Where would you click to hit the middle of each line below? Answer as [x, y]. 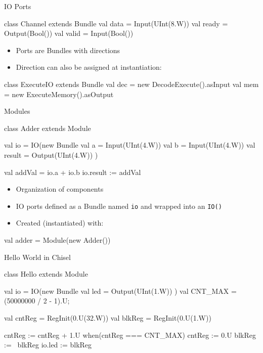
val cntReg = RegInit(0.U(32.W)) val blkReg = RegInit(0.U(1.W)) [108, 317]
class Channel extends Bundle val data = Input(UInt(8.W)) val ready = [116, 23]
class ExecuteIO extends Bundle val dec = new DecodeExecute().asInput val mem [131, 84]
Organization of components [60, 189]
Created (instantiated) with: [60, 223]
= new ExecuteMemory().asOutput [59, 94]
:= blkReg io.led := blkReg [48, 345]
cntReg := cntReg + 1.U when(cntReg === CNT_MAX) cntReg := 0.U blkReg [130, 335]
